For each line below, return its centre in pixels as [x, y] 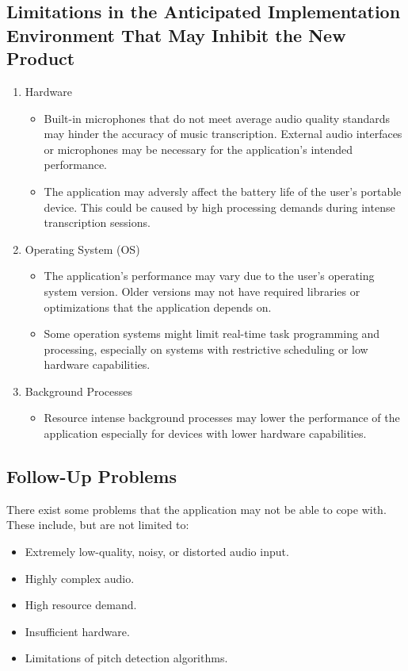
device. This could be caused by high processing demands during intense [219, 207]
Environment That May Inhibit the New [176, 35]
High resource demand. [81, 605]
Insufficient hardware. [77, 631]
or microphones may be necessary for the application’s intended [198, 149]
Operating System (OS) [82, 249]
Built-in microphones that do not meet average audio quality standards [217, 118]
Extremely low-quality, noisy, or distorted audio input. [157, 552]
